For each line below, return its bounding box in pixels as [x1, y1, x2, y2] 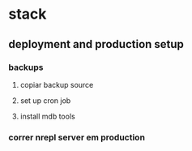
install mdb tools [19, 111, 75, 121]
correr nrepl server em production [8, 132, 146, 143]
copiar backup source [19, 80, 94, 89]
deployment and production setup [8, 37, 185, 51]
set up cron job [19, 95, 71, 106]
